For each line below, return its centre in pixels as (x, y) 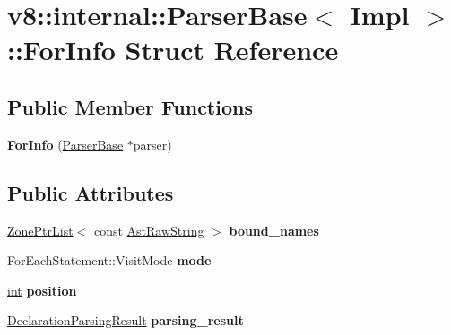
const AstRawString (149, 230)
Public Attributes (91, 192)
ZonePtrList (40, 230)
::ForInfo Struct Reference (173, 50)
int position (42, 290)
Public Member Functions (130, 106)
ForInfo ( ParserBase (65, 144)
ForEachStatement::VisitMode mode (109, 260)
